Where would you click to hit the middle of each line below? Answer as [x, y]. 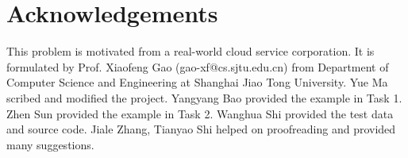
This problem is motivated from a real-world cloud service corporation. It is [191, 51]
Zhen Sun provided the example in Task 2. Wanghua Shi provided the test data [200, 113]
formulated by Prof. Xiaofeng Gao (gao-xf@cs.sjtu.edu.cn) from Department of [198, 66]
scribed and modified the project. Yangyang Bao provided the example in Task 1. [204, 97]
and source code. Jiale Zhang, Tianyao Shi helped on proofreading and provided [201, 129]
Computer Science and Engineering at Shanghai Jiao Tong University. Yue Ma [197, 82]
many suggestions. [50, 144]
